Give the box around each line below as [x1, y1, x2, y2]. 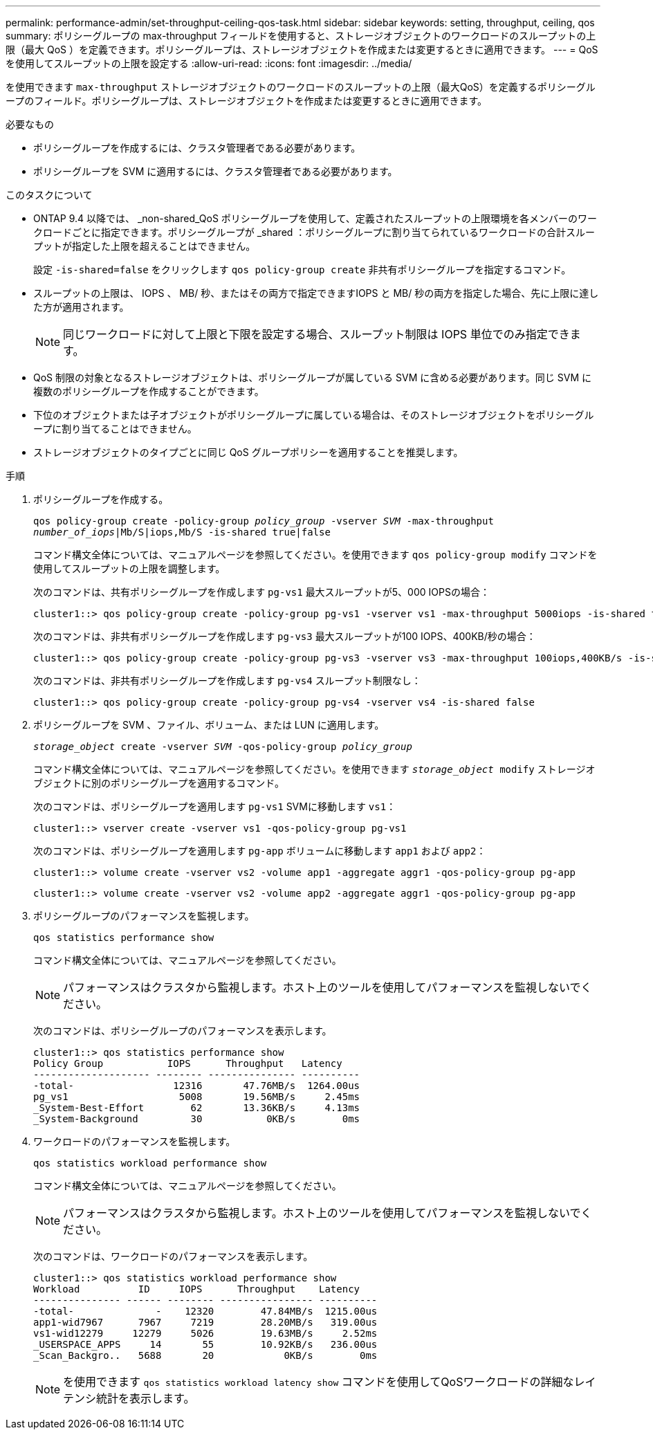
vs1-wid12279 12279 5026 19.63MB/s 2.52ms [33, 1328, 378, 1339]
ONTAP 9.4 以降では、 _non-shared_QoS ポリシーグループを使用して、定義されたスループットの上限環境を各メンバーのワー [33, 212, 598, 224]
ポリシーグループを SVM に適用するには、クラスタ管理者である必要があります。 [33, 165, 398, 177]
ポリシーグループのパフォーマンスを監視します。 [33, 910, 255, 922]
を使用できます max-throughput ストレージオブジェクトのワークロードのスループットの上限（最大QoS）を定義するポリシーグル [6, 81, 596, 93]
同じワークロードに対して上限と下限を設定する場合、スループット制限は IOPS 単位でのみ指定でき [63, 327, 570, 341]
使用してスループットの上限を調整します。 [33, 563, 226, 574]
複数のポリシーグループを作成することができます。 [33, 385, 264, 397]
